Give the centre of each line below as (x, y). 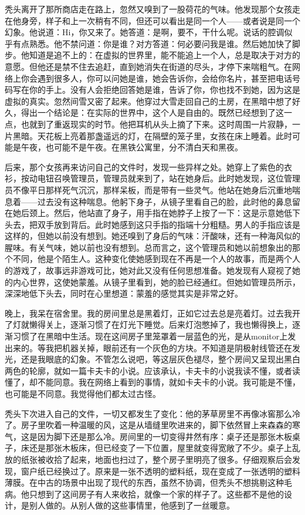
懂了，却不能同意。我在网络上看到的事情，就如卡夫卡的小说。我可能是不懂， (152, 382)
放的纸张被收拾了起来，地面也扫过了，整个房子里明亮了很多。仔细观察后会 (148, 459)
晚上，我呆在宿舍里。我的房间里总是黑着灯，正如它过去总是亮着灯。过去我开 (152, 313)
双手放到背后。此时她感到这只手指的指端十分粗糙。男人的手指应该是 (169, 224)
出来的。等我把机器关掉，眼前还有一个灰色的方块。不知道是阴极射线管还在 (148, 347)
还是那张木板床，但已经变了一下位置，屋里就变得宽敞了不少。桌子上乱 (165, 448)
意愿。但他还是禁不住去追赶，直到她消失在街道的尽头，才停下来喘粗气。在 (148, 66)
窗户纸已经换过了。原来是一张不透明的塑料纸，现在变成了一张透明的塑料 (160, 471)
